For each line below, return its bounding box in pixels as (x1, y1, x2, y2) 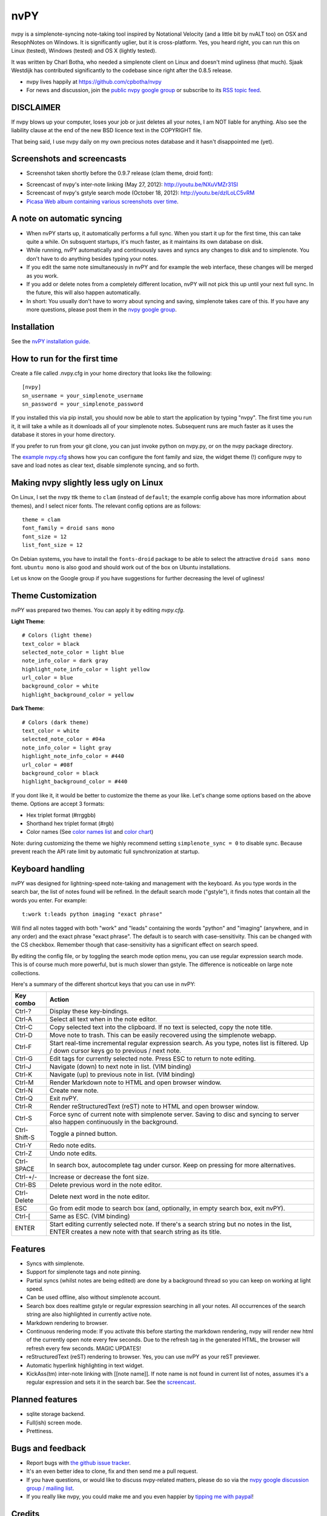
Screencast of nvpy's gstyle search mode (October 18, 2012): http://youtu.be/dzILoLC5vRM (26, 189, 255, 196)
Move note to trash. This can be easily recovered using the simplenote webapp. (49, 1031, 277, 1039)
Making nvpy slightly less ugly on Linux (11, 478, 163, 488)
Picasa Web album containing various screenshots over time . (26, 198, 179, 205)
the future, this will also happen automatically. (26, 289, 141, 297)
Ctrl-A (15, 1015, 33, 1024)
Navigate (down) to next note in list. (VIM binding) (49, 1062, 192, 1071)
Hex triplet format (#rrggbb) (26, 811, 96, 819)
